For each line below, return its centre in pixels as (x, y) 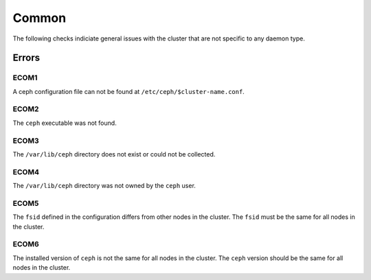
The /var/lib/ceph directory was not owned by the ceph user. (104, 186)
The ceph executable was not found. (65, 123)
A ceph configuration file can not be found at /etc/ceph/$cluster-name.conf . (129, 91)
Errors (26, 58)
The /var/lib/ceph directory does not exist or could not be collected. (114, 154)
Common (40, 18)
